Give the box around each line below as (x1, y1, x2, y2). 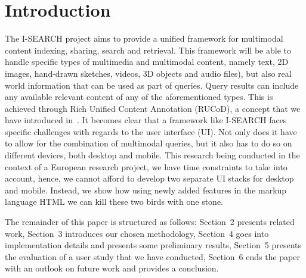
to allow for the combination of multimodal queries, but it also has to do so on (5, 137, 292, 149)
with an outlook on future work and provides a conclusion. (5, 262, 219, 274)
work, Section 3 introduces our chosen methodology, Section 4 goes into (5, 227, 269, 239)
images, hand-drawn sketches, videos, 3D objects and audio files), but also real (5, 67, 292, 79)
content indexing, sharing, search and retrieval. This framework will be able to (5, 43, 291, 56)
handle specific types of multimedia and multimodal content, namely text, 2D (5, 55, 289, 68)
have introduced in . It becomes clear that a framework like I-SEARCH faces (5, 114, 287, 126)
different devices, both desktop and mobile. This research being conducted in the (5, 149, 300, 161)
